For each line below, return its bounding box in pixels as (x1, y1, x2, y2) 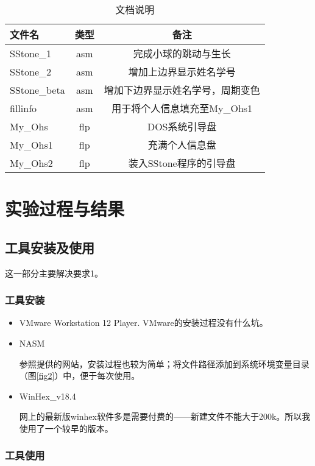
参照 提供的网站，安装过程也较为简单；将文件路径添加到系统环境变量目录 (19, 357, 310, 370)
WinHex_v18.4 (19, 389, 76, 402)
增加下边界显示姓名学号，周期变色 (104, 83, 260, 97)
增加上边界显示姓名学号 (128, 65, 236, 79)
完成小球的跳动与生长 (133, 46, 231, 60)
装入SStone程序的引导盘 (128, 156, 236, 170)
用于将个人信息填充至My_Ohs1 (111, 101, 253, 115)
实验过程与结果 (5, 196, 125, 221)
